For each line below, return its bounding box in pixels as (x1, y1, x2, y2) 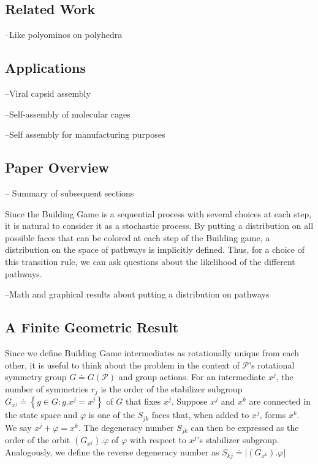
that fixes (126, 395, 161, 408)
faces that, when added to (151, 408, 249, 421)
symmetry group (5, 370, 67, 383)
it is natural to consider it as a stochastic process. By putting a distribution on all (5, 219, 314, 232)
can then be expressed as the (191, 421, 299, 433)
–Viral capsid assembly (5, 87, 91, 99)
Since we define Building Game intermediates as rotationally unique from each (5, 346, 300, 359)
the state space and (5, 408, 78, 421)
